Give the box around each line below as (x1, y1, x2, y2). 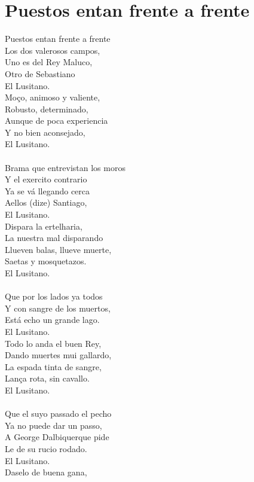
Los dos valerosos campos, (5, 44, 100, 56)
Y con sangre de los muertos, (5, 301, 111, 314)
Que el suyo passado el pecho (5, 407, 112, 420)
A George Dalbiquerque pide (5, 431, 109, 443)
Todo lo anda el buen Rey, (5, 337, 102, 349)
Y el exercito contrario (5, 173, 87, 185)
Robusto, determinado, (5, 102, 88, 115)
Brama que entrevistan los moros (5, 161, 126, 173)
